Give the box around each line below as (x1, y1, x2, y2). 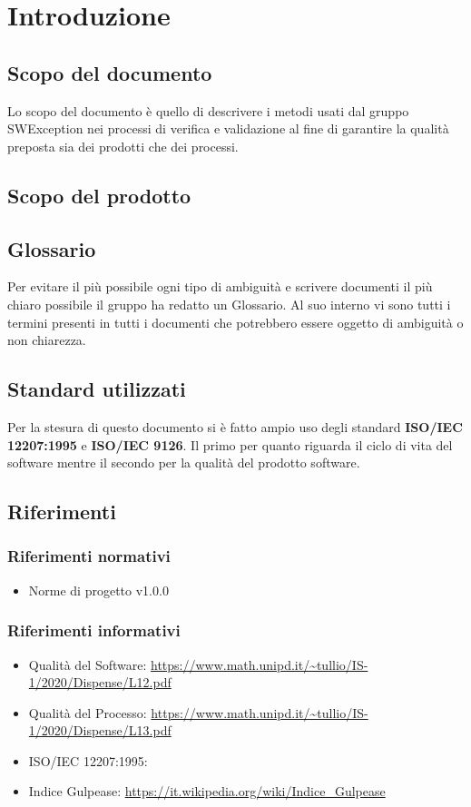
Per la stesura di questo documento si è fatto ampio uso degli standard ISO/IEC (7, 417, 463, 436)
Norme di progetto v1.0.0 (28, 580, 169, 599)
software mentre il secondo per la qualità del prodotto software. (7, 453, 360, 472)
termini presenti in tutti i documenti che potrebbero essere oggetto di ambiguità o (7, 312, 464, 331)
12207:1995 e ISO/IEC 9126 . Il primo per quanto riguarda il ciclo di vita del (7, 435, 453, 454)
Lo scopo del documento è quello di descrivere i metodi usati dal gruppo (7, 101, 409, 120)
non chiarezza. (7, 330, 86, 349)
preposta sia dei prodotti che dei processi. (7, 136, 239, 155)
